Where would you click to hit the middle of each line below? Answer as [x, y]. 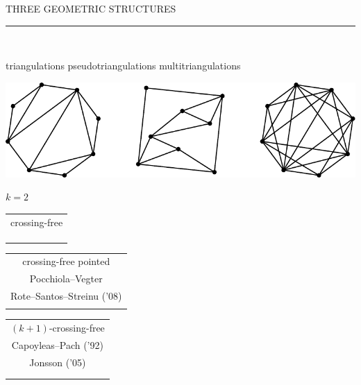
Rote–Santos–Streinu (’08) [66, 295]
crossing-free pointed [66, 261]
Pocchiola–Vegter [66, 279]
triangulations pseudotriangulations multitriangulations [123, 66]
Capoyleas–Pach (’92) [57, 344]
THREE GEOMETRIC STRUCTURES [91, 8]
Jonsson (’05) [58, 362]
